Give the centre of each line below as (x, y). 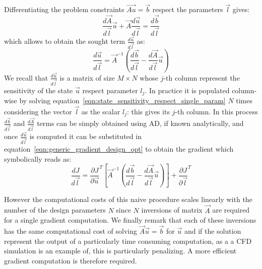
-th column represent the (202, 77)
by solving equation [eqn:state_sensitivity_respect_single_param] (122, 100)
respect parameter (110, 90)
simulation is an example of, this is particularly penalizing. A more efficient (120, 251)
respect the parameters (188, 9)
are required (231, 210)
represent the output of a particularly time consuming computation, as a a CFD (128, 241)
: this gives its (148, 111)
